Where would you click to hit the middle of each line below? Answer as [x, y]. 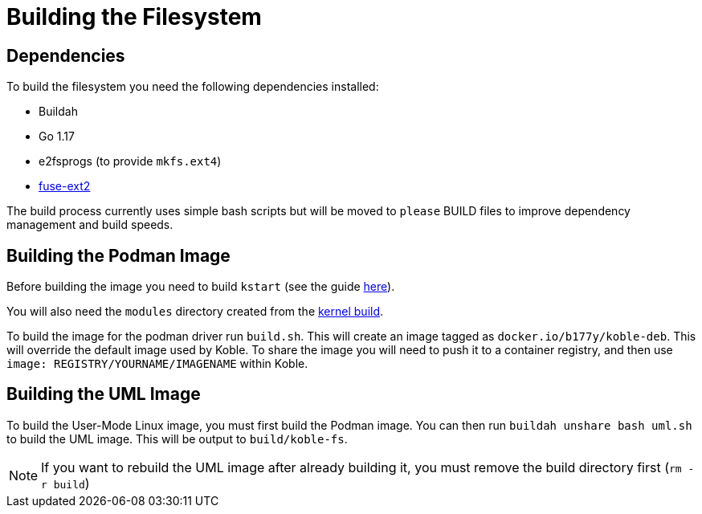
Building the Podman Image [118, 255]
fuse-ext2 [65, 186]
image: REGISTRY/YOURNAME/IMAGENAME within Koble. [157, 364]
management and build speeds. [90, 225]
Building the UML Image [104, 394]
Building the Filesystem [134, 17]
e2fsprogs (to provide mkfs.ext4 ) [130, 161]
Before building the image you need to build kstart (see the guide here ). [201, 287]
